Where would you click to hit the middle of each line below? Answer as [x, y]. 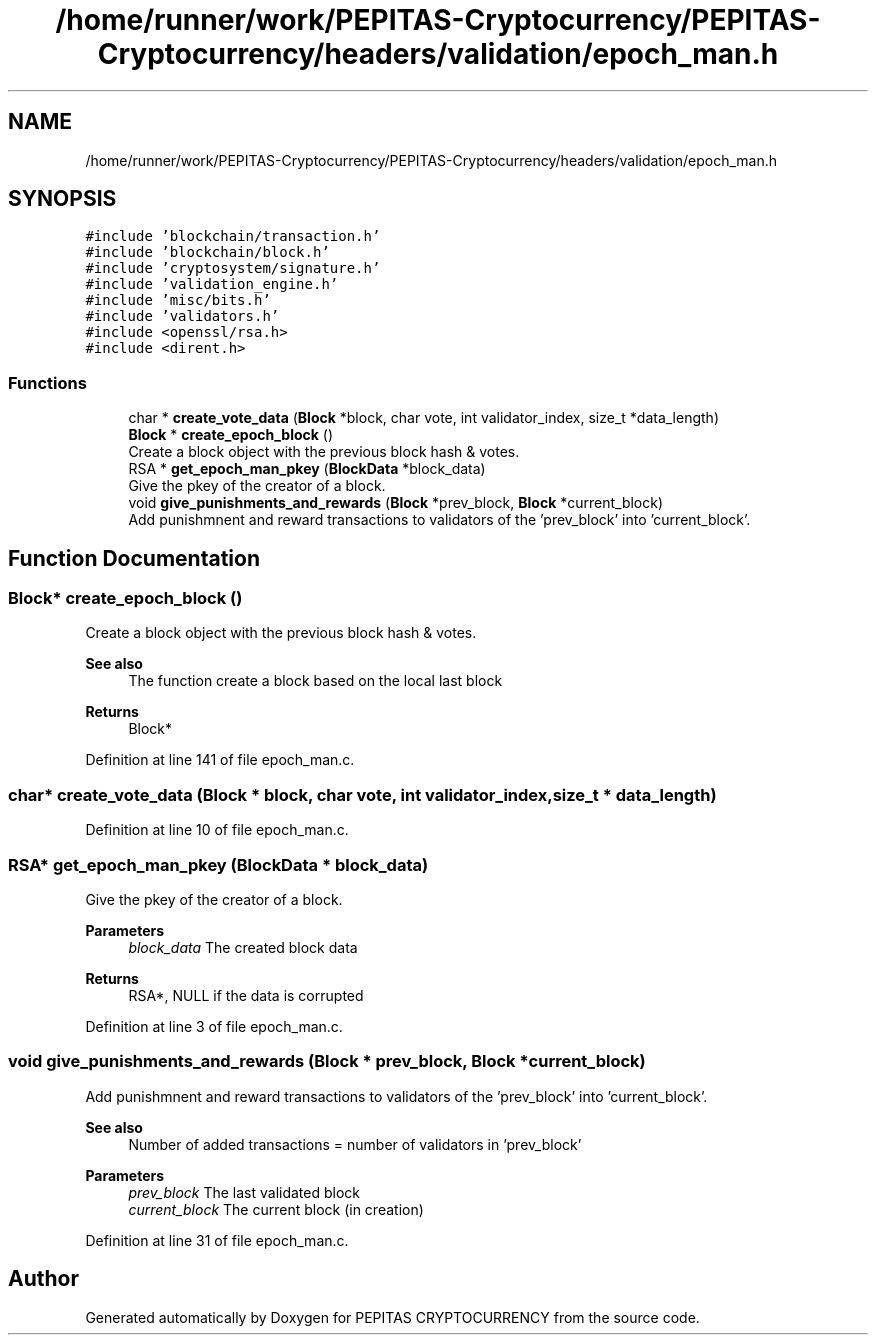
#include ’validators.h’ [182, 316]
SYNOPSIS [62, 199]
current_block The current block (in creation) [276, 1209]
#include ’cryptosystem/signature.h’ [233, 268]
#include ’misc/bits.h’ [178, 300]
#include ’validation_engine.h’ [212, 284]
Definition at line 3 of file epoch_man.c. [214, 1026]
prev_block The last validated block [244, 1192]
